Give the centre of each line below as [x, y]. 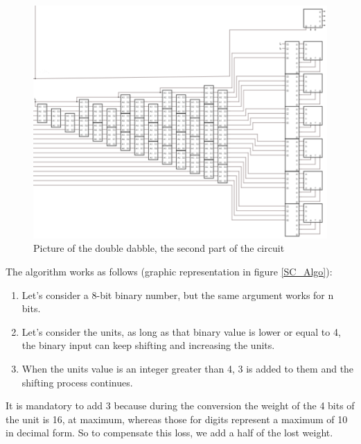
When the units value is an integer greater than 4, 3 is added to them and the [188, 369]
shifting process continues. [77, 382]
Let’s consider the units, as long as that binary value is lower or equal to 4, [181, 331]
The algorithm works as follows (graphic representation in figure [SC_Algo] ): [169, 272]
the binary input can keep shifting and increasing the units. [148, 345]
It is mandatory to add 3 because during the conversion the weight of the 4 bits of [180, 405]
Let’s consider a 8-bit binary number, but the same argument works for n [178, 294]
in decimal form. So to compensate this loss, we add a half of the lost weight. [169, 433]
